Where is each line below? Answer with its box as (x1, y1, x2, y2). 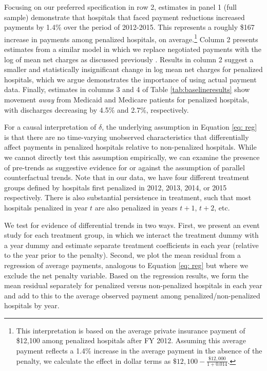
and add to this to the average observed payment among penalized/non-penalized (4, 290, 260, 301)
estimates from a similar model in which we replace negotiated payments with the (4, 44, 261, 55)
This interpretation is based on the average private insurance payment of (16, 325, 245, 335)
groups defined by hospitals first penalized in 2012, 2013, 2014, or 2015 (4, 182, 227, 192)
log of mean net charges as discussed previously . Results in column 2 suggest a (4, 54, 254, 64)
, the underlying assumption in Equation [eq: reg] (102, 121, 257, 132)
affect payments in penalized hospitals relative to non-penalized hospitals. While (4, 142, 257, 152)
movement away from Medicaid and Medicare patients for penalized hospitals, (4, 94, 250, 104)
